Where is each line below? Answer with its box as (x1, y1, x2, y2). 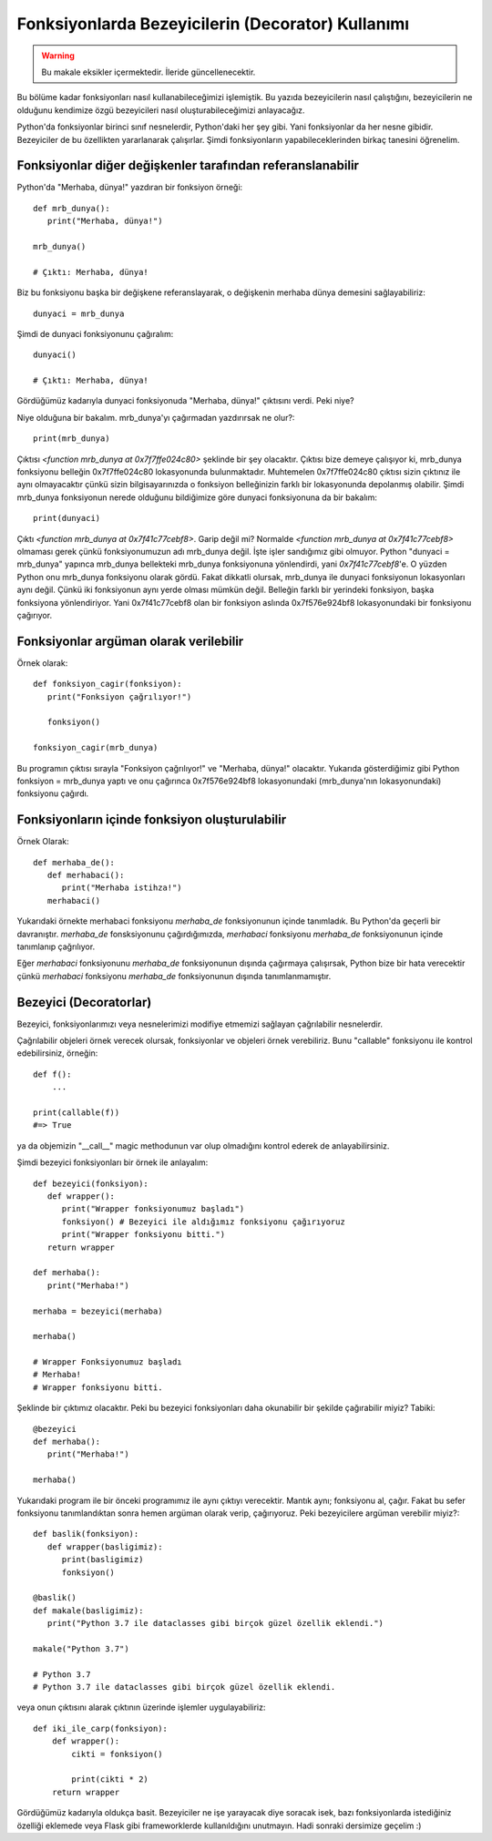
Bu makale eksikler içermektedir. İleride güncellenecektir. (41, 66, 256, 77)
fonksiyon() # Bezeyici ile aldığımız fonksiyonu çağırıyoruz (61, 1216, 345, 1227)
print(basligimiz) (61, 1554, 144, 1565)
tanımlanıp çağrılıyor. (16, 941, 96, 952)
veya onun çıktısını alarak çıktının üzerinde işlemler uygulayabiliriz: (16, 1702, 266, 1713)
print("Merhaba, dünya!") (46, 216, 163, 227)
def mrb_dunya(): (33, 203, 110, 213)
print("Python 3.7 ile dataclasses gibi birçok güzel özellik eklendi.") (46, 1618, 384, 1629)
